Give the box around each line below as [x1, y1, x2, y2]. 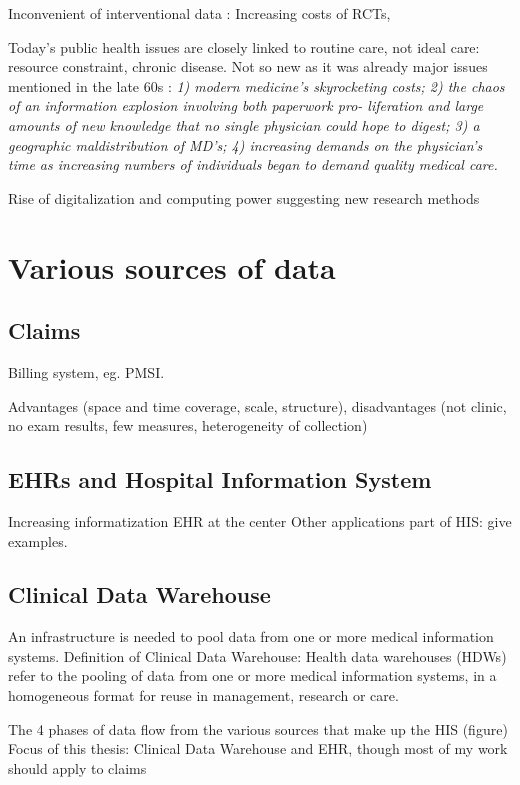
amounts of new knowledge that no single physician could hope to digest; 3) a [8, 114, 480, 135]
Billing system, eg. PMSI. [8, 361, 165, 382]
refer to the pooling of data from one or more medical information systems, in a [8, 665, 497, 686]
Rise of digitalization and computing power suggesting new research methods [8, 187, 480, 208]
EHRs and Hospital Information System [8, 464, 432, 495]
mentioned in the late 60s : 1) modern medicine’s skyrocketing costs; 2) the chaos [8, 75, 505, 96]
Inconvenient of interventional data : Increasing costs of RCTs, [8, 3, 391, 23]
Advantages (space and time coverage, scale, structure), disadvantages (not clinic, [8, 395, 507, 416]
